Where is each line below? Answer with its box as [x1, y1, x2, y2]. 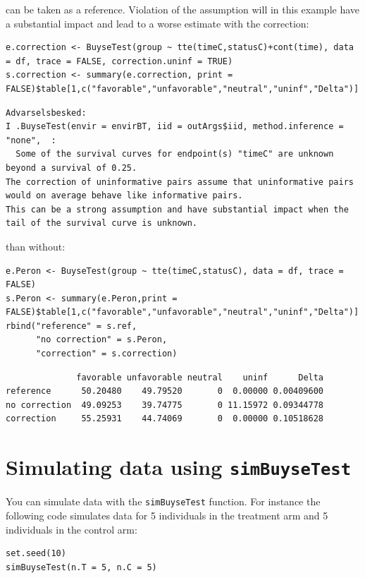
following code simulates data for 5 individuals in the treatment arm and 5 [6, 507, 328, 522]
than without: [6, 239, 66, 253]
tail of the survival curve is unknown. [6, 218, 198, 229]
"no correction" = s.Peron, [35, 335, 168, 345]
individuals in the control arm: [6, 522, 137, 536]
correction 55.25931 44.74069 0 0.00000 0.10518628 [6, 414, 324, 424]
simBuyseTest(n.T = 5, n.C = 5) [6, 562, 157, 572]
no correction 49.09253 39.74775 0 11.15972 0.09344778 [6, 399, 324, 410]
